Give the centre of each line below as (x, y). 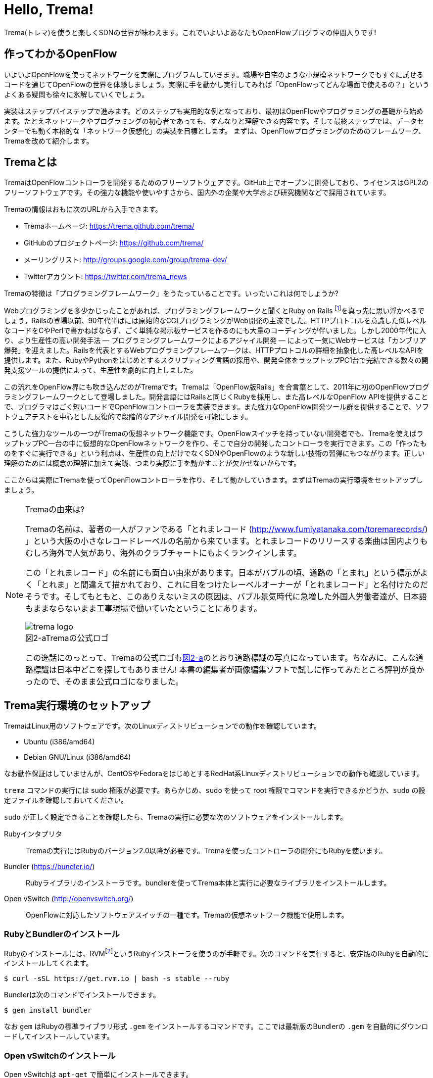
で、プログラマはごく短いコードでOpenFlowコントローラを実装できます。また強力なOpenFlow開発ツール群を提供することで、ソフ (216, 407)
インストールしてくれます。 (48, 963)
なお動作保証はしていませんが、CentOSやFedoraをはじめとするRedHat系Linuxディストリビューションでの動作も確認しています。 (214, 773)
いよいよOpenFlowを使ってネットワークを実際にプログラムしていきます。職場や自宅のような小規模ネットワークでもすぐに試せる (214, 74)
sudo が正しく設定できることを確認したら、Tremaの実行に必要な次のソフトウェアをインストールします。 (176, 817)
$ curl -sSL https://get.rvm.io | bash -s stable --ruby (117, 979)
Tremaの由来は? (55, 510)
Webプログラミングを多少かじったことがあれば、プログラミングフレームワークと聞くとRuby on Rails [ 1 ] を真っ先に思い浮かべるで (214, 310)
